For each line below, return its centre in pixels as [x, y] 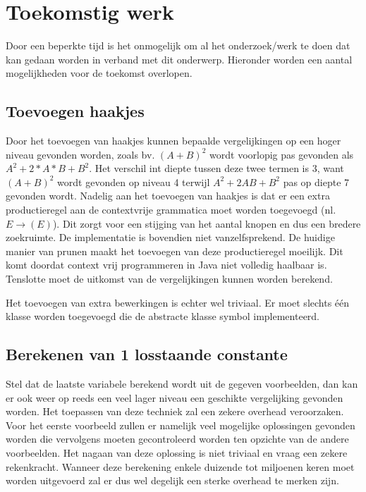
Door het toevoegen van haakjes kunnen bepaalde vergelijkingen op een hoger [173, 141]
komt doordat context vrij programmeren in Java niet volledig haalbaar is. [166, 265]
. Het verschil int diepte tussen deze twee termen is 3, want [216, 168]
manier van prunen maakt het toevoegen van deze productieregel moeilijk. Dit [175, 251]
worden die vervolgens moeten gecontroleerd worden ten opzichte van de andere [177, 439]
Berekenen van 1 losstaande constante [147, 354]
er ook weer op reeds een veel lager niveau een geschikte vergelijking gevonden [175, 397]
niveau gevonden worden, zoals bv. [80, 154]
